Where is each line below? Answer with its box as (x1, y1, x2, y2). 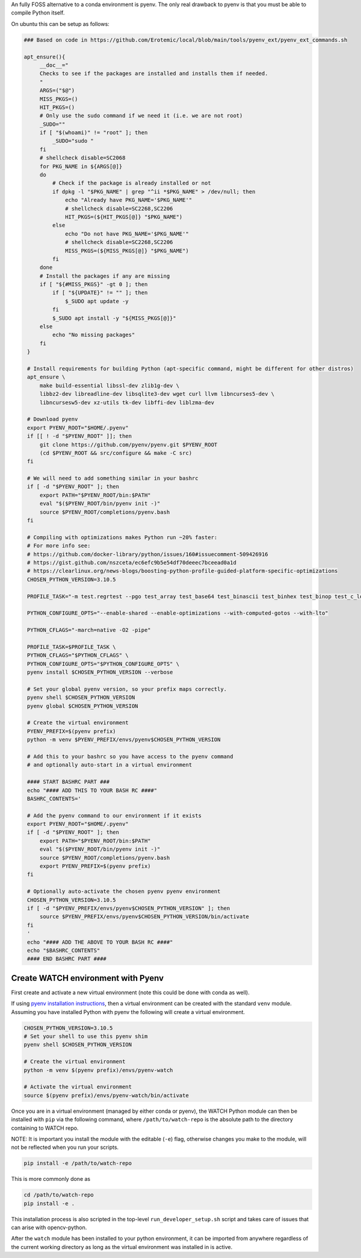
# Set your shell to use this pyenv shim (23, 1033, 148, 1039)
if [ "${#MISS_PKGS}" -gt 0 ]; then (39, 281, 148, 288)
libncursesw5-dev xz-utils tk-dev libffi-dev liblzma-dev (39, 399, 215, 406)
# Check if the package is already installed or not (52, 180, 211, 187)
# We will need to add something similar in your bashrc (27, 475, 199, 482)
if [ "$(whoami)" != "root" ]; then (39, 130, 148, 136)
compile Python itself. (11, 9, 65, 16)
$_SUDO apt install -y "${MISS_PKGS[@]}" (52, 314, 177, 322)
